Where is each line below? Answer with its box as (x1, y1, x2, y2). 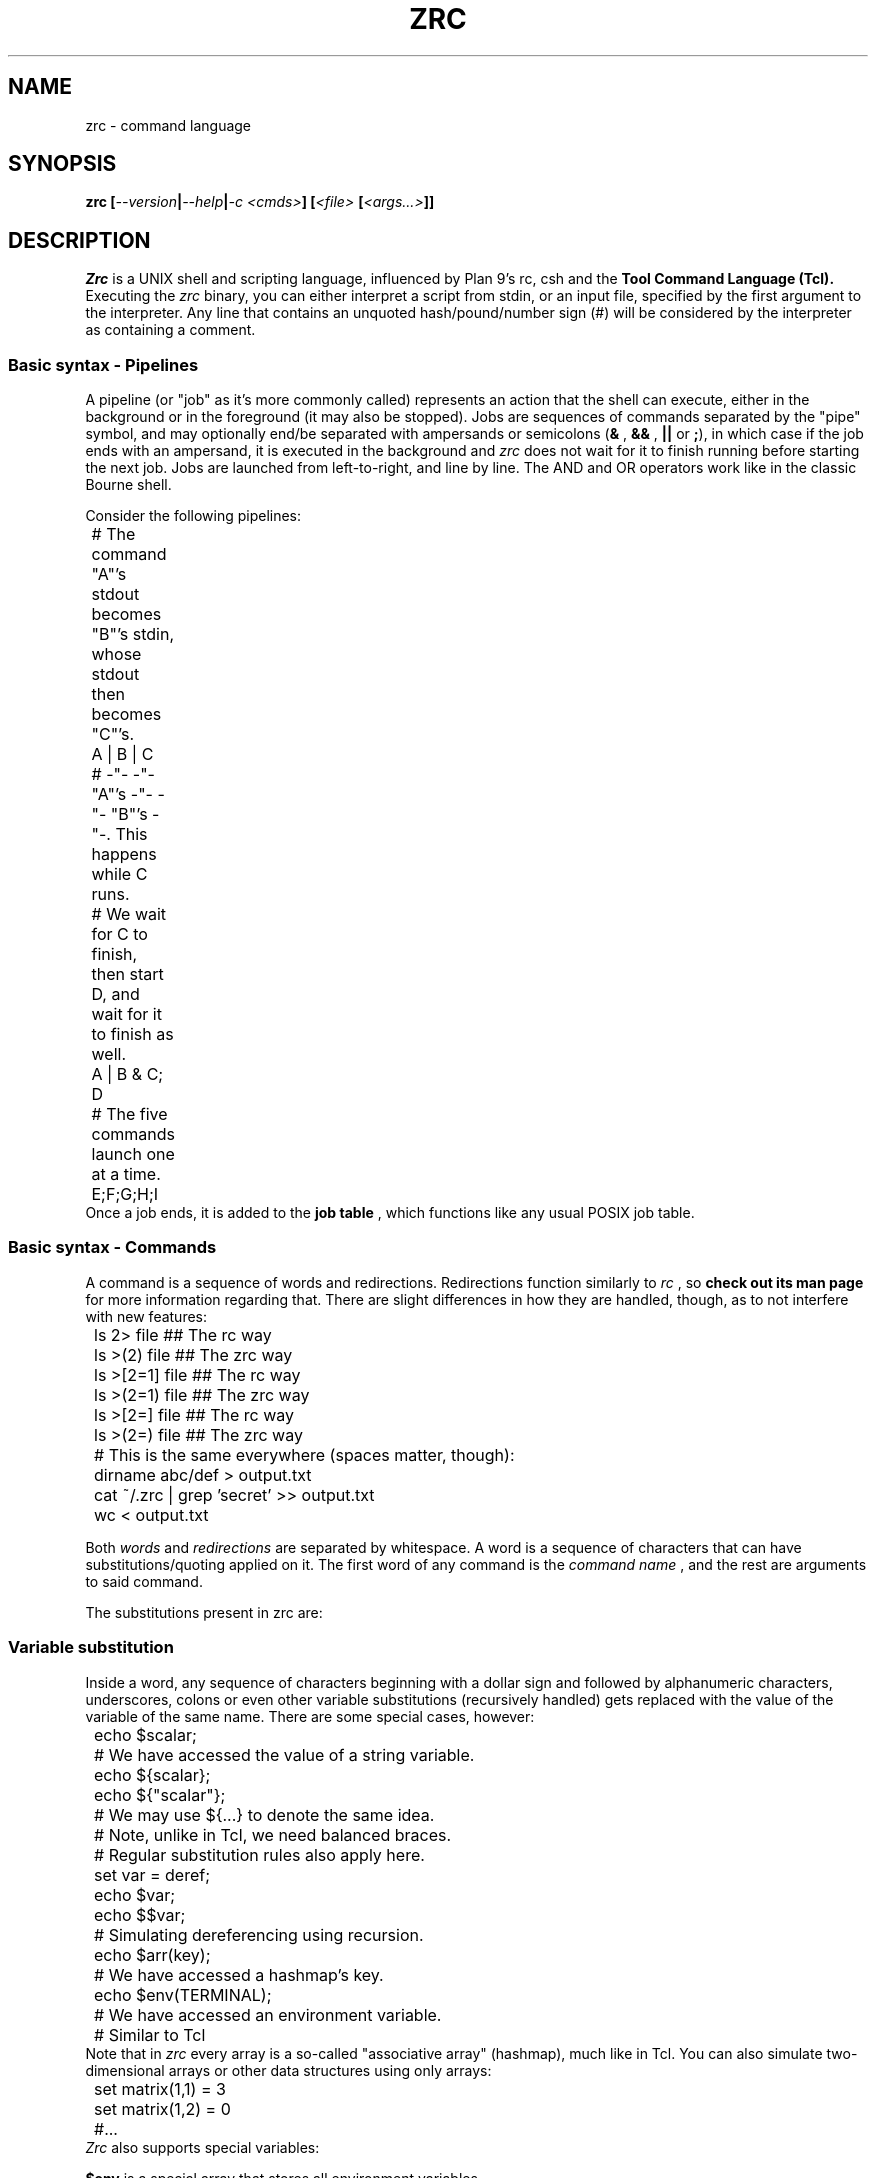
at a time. (91, 1164, 161, 1185)
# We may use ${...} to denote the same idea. (94, 1804, 435, 1825)
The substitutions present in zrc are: (85, 1603, 323, 1621)
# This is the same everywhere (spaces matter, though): (94, 1444, 515, 1465)
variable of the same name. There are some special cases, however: (85, 1707, 535, 1725)
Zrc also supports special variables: (85, 2138, 320, 2156)
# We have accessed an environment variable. (94, 2004, 442, 2025)
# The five (91, 1104, 168, 1125)
